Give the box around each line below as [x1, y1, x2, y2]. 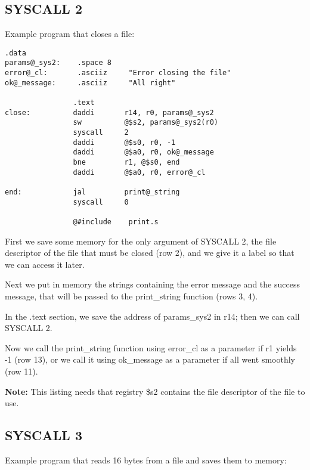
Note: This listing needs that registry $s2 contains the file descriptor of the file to [5, 385, 305, 397]
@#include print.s [73, 217, 159, 226]
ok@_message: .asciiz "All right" [5, 78, 176, 87]
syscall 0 [73, 197, 129, 206]
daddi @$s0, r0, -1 [73, 138, 176, 147]
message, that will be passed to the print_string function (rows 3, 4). [5, 289, 258, 302]
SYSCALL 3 [5, 426, 82, 444]
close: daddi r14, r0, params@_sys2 [5, 108, 214, 117]
